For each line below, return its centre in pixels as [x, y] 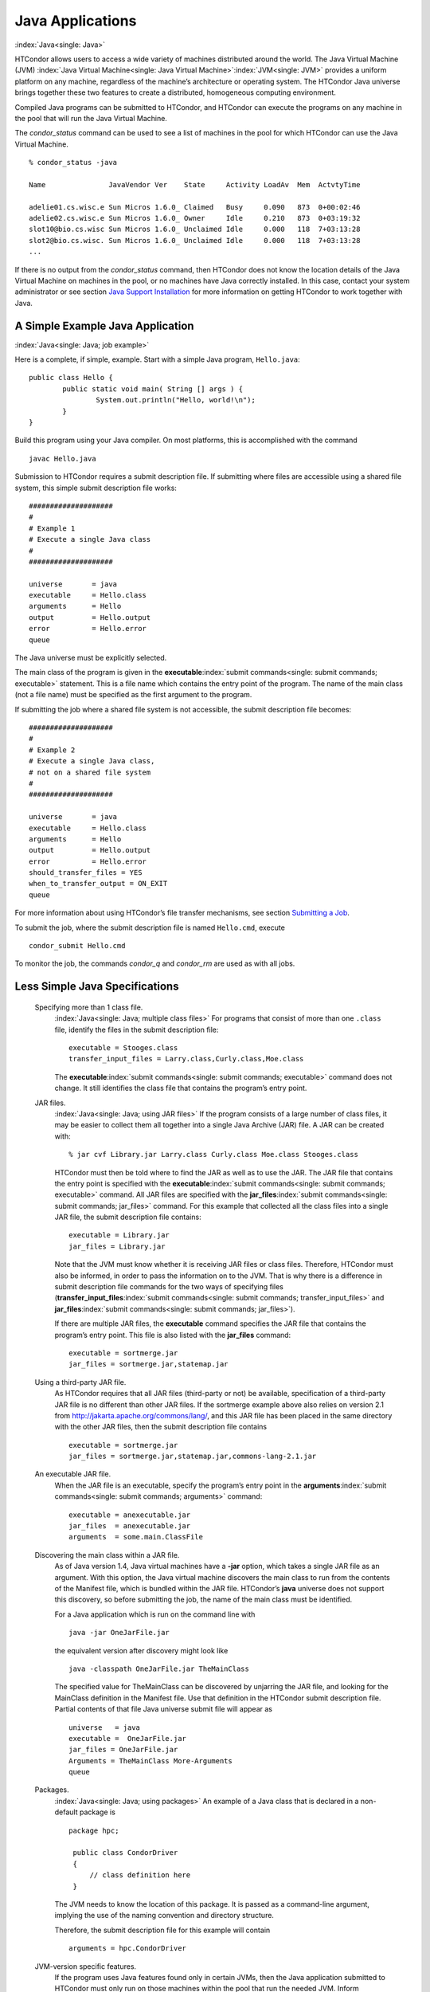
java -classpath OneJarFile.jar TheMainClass [159, 1668]
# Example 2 [52, 750]
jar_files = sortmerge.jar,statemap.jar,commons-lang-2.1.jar [193, 1457]
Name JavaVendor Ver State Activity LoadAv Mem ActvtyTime [195, 184]
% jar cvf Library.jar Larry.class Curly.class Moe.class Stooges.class [213, 1155]
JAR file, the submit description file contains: [128, 1217]
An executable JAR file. [73, 1474]
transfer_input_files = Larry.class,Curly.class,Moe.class [186, 1059]
